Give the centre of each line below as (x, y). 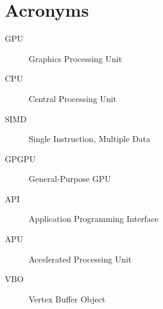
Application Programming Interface (94, 219)
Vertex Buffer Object (67, 299)
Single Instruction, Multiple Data (90, 139)
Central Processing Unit (73, 98)
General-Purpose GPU (70, 179)
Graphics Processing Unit (76, 58)
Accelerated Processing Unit (80, 259)
